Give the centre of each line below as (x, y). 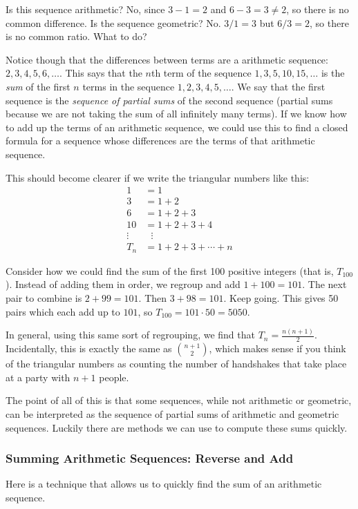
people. (114, 377)
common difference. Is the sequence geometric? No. (113, 22)
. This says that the (101, 73)
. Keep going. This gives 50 (281, 297)
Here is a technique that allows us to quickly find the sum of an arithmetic (164, 484)
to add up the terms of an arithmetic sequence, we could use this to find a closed (177, 127)
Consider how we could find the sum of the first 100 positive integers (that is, (170, 270)
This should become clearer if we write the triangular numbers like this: (158, 177)
